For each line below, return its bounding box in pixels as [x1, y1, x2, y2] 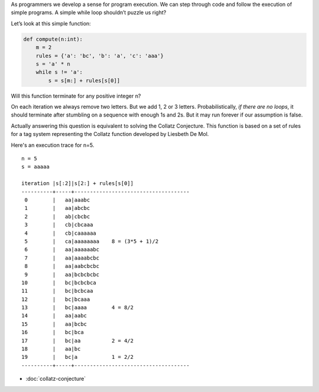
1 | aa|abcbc [24, 205, 90, 212]
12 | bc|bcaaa [21, 296, 90, 303]
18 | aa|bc [21, 346, 81, 352]
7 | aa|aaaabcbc [24, 254, 100, 261]
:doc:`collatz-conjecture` [25, 375, 86, 383]
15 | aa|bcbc [21, 320, 87, 328]
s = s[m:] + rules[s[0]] [48, 77, 121, 84]
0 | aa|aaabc [24, 197, 90, 203]
